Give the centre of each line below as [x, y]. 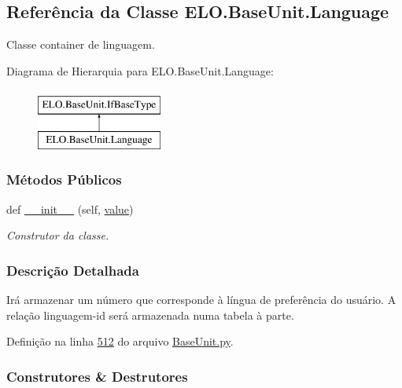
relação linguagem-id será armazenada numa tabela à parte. [150, 315]
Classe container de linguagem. [81, 44]
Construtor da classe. [58, 235]
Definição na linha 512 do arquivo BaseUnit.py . [120, 341]
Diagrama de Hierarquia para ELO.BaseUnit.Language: [140, 70]
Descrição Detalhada [73, 270]
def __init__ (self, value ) [70, 209]
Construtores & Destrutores [97, 376]
